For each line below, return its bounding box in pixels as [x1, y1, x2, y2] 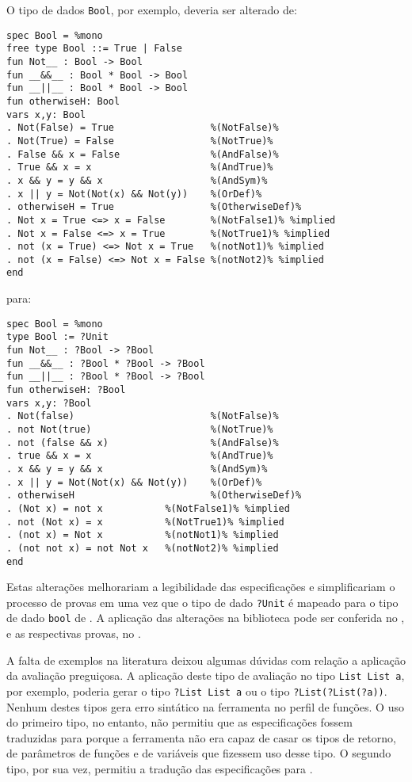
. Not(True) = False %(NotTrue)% [6, 135, 273, 147]
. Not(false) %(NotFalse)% [6, 410, 279, 422]
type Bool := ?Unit [6, 331, 109, 343]
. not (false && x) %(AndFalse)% [6, 437, 279, 448]
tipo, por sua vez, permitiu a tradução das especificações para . [6, 760, 313, 776]
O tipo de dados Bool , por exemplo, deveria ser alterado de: [6, 2, 297, 17]
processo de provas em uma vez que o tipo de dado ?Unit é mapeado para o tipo [6, 593, 399, 610]
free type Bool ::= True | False [6, 43, 182, 55]
